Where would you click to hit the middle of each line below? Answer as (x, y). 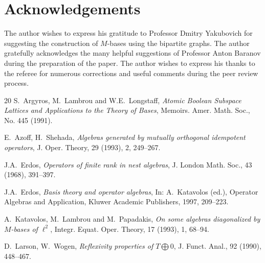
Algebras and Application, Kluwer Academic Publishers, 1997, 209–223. (116, 201)
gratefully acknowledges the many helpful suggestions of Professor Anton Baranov (132, 53)
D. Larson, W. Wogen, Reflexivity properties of (79, 246)
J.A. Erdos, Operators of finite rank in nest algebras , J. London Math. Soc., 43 (128, 164)
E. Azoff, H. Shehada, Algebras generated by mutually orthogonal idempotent (125, 137)
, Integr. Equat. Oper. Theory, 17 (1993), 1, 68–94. (130, 229)
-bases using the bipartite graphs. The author (178, 43)
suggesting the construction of (51, 43)
